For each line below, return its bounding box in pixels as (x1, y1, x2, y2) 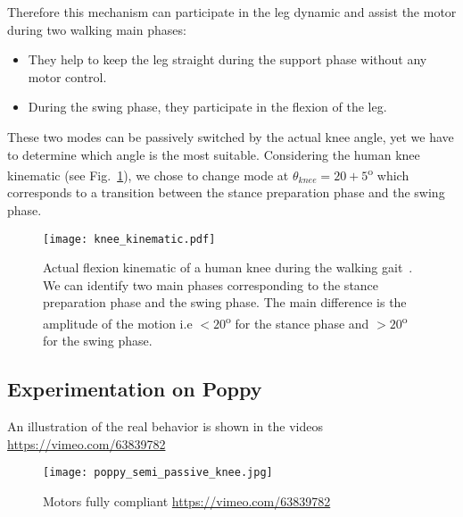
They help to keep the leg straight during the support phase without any (28, 50, 427, 69)
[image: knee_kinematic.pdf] (43, 232, 216, 246)
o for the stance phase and (225, 312, 369, 332)
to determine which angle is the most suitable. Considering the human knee (7, 145, 420, 163)
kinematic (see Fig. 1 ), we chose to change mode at (7, 165, 289, 184)
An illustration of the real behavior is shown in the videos (7, 417, 323, 436)
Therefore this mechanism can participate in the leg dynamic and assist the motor (7, 3, 457, 21)
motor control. (28, 67, 107, 86)
